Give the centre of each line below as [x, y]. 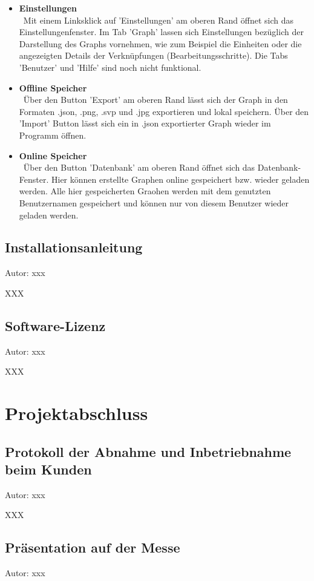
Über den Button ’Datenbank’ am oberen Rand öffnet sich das [139, 167]
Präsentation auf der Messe [93, 547]
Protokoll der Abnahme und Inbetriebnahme [148, 451]
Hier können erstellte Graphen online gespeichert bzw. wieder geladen [180, 179]
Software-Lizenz [55, 325]
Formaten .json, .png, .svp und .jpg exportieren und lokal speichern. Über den [164, 111]
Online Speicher [53, 155]
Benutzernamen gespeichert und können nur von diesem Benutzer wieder [154, 202]
